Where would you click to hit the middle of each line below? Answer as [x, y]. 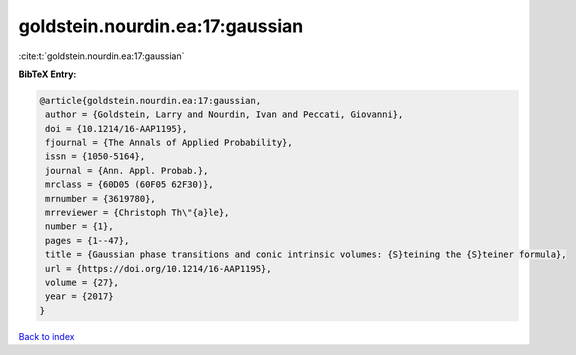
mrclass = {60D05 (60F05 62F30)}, [129, 184]
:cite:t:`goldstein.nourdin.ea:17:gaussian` [101, 56]
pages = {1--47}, [87, 240]
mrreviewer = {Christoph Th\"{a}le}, [137, 213]
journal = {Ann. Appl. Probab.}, [127, 170]
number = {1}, [79, 226]
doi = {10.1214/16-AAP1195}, [116, 128]
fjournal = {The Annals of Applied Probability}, [169, 143]
